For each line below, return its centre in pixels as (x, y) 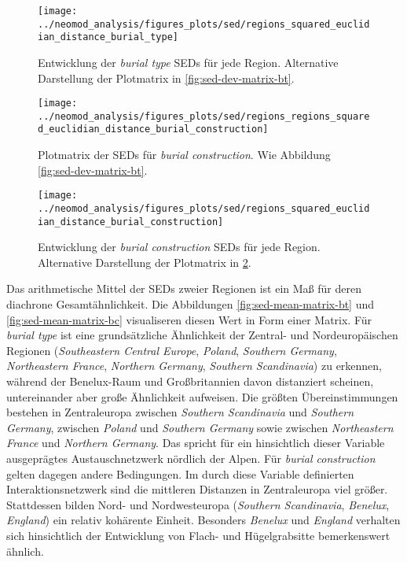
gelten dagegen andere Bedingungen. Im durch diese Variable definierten (180, 473)
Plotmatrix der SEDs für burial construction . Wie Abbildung (184, 155)
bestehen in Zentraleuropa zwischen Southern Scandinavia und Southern (180, 412)
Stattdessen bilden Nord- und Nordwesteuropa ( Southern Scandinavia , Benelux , (198, 504)
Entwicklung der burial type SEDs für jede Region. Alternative (188, 62)
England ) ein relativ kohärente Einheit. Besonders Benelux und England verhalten (203, 520)
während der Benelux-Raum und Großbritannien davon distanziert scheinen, (190, 381)
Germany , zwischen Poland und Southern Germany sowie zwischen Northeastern (200, 427)
